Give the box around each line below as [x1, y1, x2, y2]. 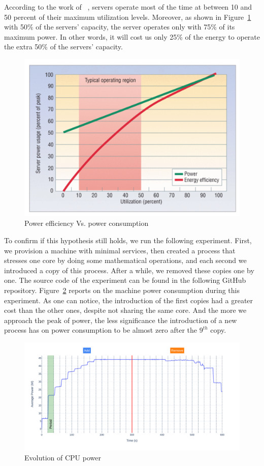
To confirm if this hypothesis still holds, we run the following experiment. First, [4, 235, 252, 246]
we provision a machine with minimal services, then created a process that [4, 245, 236, 255]
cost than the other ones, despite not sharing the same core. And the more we [4, 305, 247, 315]
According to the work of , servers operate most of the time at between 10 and [4, 2, 252, 12]
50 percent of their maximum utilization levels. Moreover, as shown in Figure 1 [4, 11, 251, 22]
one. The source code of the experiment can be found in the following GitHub [4, 275, 246, 285]
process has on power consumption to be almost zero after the [4, 325, 197, 335]
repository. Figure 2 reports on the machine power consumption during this [4, 285, 240, 296]
